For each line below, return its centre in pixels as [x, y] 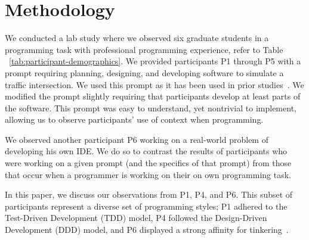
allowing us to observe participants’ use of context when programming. [134, 119]
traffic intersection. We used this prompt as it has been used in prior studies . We [154, 84]
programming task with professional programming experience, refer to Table [144, 49]
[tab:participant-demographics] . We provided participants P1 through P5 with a [155, 61]
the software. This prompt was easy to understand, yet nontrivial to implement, [151, 107]
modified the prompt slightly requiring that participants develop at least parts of [153, 96]
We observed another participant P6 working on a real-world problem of [137, 139]
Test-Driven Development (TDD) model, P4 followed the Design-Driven [136, 218]
